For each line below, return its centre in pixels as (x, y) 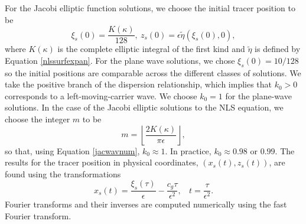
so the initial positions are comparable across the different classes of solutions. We (153, 72)
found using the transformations (63, 173)
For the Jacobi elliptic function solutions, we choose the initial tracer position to (150, 8)
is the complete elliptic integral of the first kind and (151, 49)
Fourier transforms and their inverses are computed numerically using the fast (146, 204)
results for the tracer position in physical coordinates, (102, 162)
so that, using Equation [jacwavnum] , (72, 150)
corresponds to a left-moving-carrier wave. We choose (101, 95)
